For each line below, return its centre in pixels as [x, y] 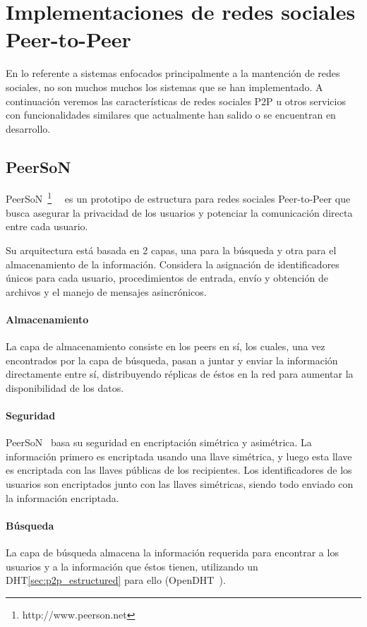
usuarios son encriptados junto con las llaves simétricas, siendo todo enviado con [180, 484]
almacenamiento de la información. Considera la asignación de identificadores [173, 264]
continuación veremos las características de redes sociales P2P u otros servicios [176, 101]
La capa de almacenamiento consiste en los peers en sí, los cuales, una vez [166, 346]
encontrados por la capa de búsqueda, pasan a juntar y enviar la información [172, 360]
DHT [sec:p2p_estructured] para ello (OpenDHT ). [116, 580]
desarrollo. [28, 128]
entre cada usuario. [47, 226]
